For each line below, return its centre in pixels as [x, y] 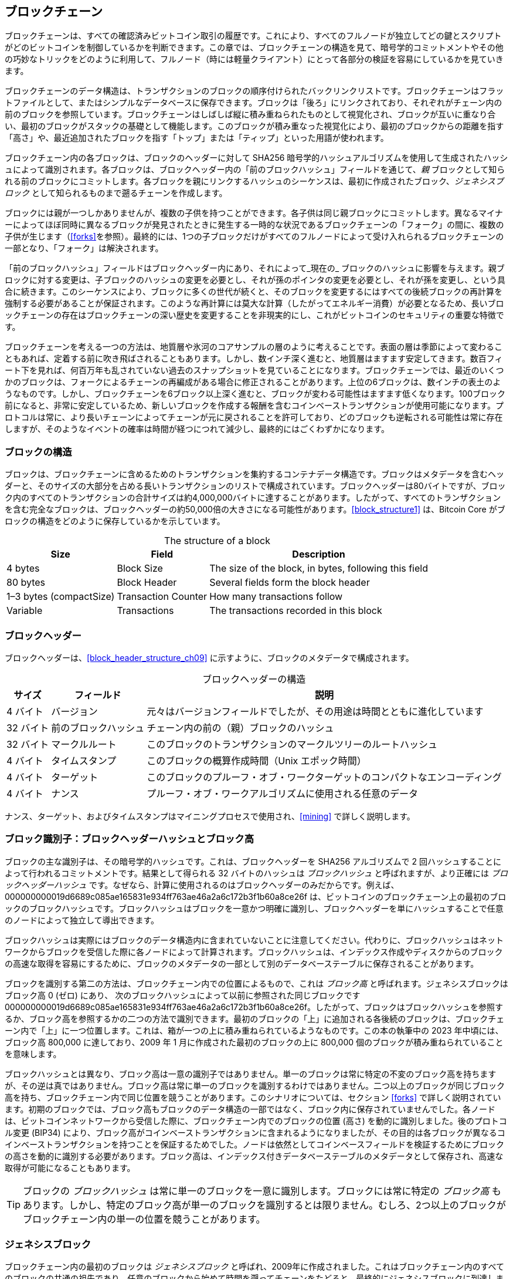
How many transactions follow [276, 597]
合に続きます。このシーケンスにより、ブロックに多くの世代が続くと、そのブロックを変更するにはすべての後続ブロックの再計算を [254, 292]
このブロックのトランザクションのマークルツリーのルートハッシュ [292, 744]
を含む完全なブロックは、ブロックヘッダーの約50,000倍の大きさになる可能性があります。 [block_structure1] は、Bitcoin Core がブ [255, 509]
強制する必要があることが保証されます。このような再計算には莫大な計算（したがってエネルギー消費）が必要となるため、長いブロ [254, 303]
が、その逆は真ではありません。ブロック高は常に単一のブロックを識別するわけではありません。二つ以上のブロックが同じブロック [255, 1085]
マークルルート [84, 744]
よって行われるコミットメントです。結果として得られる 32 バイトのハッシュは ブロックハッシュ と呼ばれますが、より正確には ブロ [256, 873]
